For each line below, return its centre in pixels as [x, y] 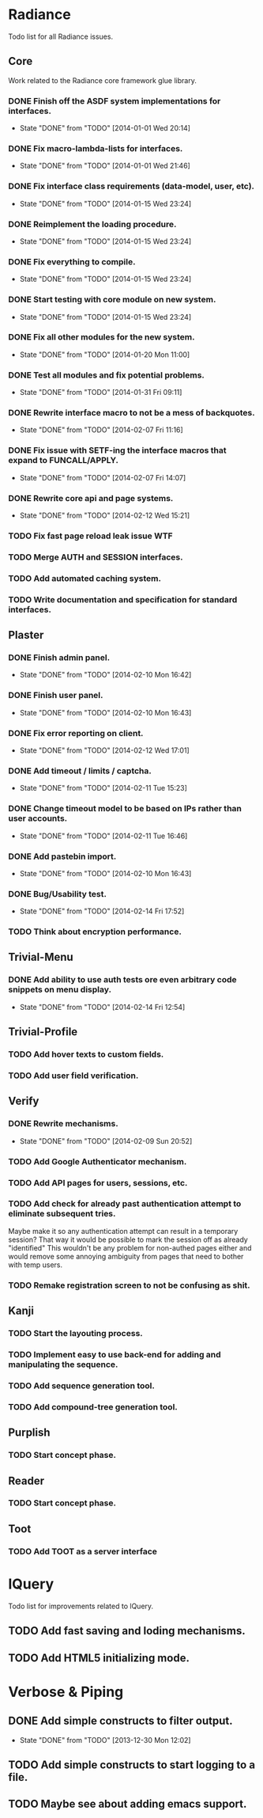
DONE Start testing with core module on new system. [112, 300]
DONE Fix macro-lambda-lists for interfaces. [96, 148]
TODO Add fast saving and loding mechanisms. [127, 1631]
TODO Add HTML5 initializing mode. [99, 1658]
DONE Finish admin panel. [59, 658]
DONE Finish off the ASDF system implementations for [115, 101]
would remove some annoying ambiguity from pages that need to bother [126, 1256]
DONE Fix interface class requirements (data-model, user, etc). [131, 186]
